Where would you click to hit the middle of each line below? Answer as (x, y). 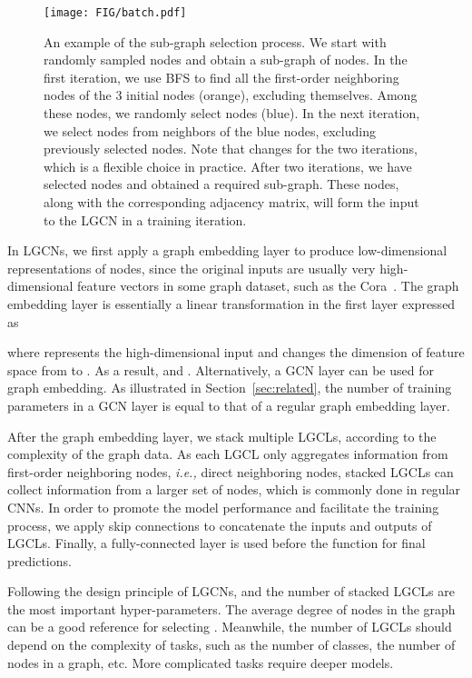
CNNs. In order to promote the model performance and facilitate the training (223, 507)
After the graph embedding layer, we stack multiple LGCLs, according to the (222, 436)
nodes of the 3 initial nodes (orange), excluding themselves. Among (231, 95)
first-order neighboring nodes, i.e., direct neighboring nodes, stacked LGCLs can (231, 471)
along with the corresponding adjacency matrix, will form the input (231, 202)
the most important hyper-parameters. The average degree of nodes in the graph (231, 608)
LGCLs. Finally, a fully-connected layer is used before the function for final (216, 543)
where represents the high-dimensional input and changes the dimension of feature (236, 352)
